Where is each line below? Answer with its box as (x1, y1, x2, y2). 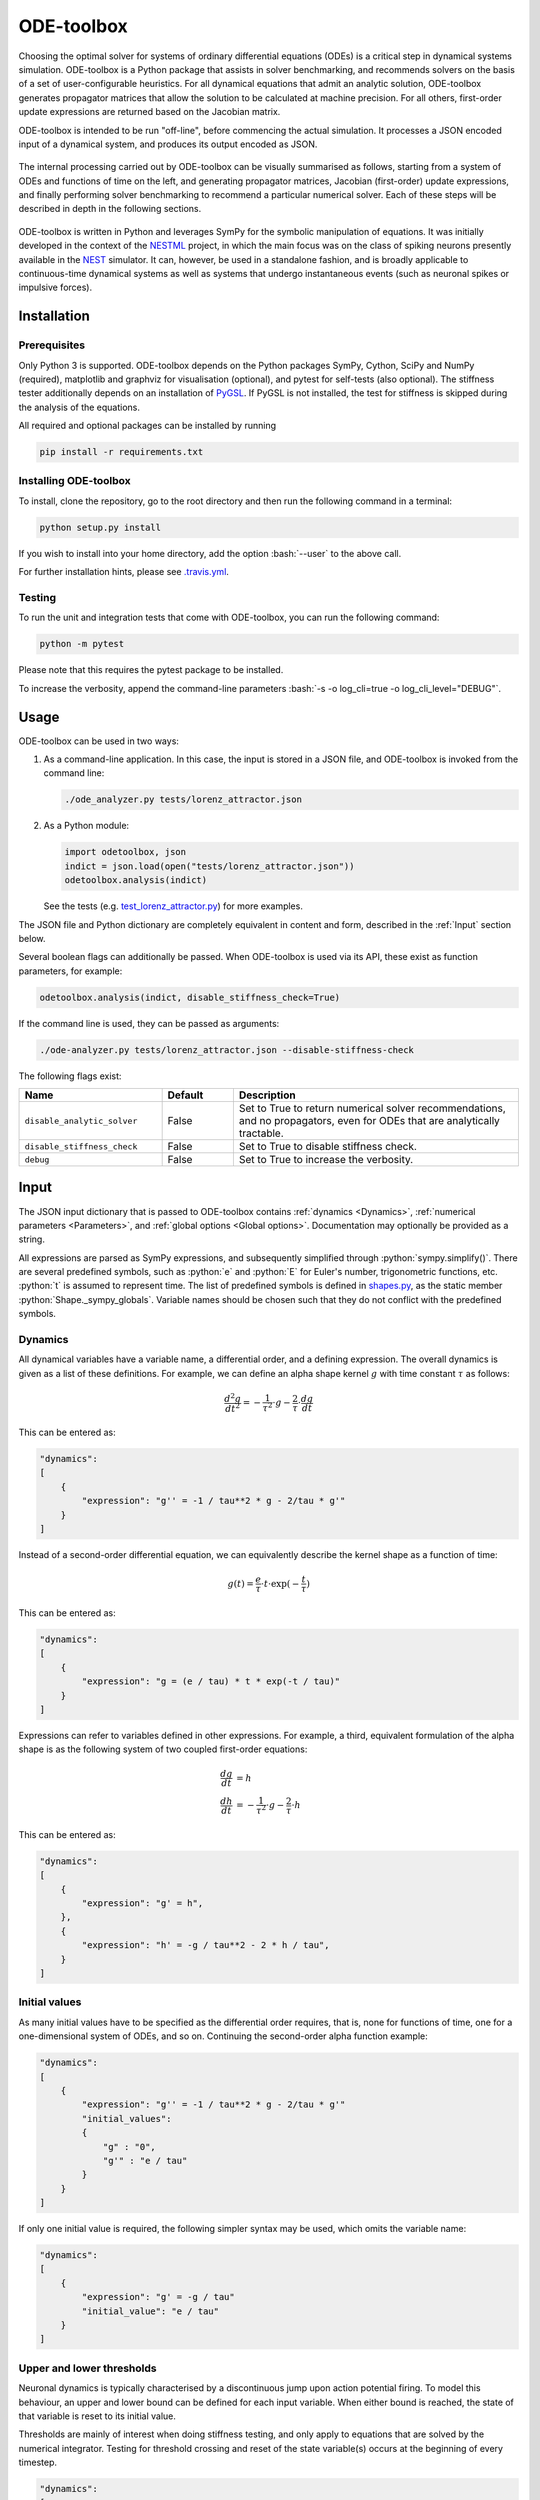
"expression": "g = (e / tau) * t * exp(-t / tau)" (81, 1676, 341, 1687)
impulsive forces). (18, 281, 93, 294)
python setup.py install (39, 521, 162, 533)
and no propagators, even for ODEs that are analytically (238, 1114, 500, 1127)
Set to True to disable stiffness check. (238, 1140, 417, 1153)
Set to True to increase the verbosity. (238, 1153, 414, 1166)
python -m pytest (39, 638, 125, 650)
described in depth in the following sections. (18, 203, 202, 215)
